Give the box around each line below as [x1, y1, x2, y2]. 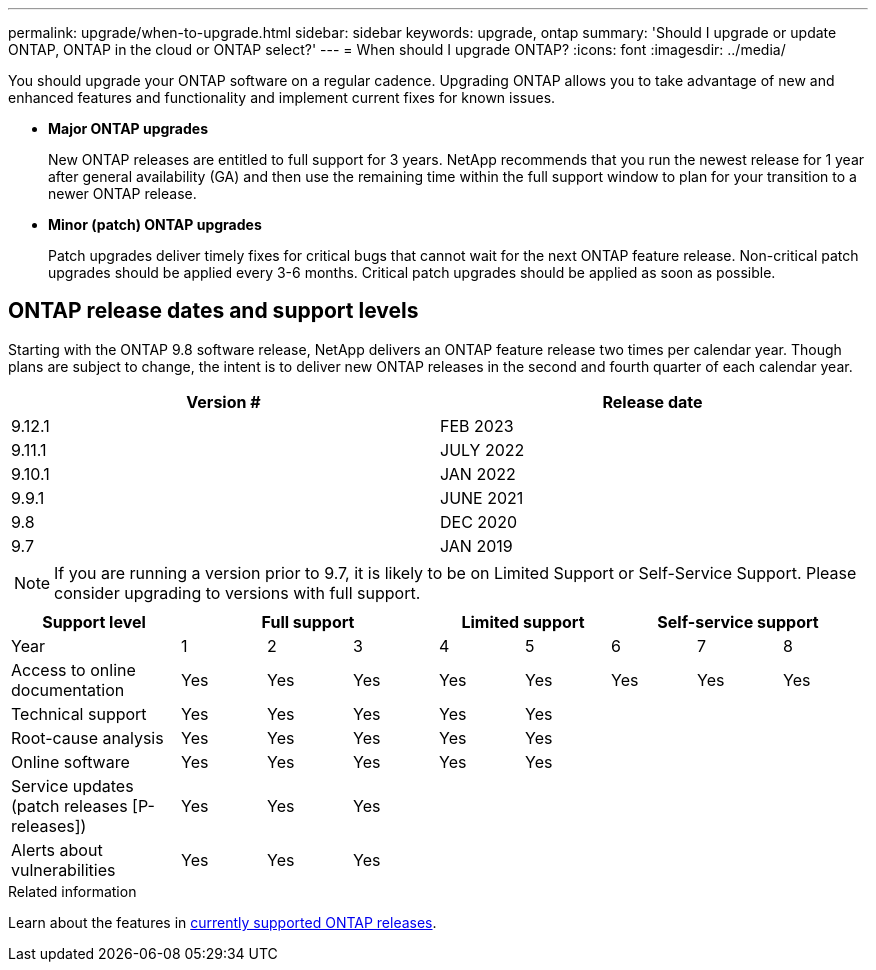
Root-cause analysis [11, 727, 164, 748]
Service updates [11, 775, 134, 796]
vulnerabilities [11, 859, 116, 880]
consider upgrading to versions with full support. [54, 582, 421, 603]
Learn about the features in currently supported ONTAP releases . [8, 913, 437, 931]
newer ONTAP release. [48, 185, 197, 202]
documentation [11, 679, 125, 700]
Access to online [11, 659, 136, 680]
